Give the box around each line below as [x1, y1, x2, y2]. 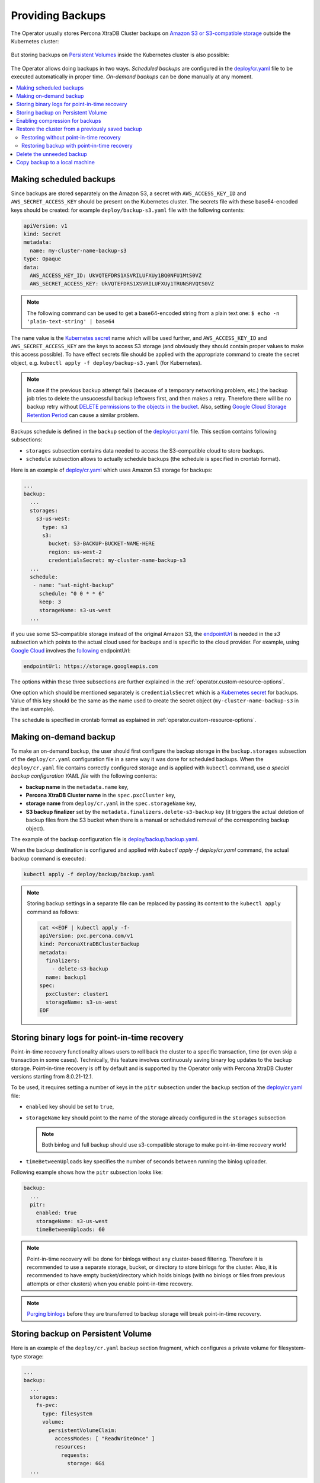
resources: [54, 1443, 87, 1450]
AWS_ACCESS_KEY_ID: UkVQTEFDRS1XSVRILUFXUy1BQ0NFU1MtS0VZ [30, 272, 202, 279]
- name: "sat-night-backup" [33, 582, 115, 588]
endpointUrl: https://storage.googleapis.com [23, 663, 158, 670]
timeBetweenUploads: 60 [36, 1226, 105, 1233]
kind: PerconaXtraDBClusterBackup [39, 941, 140, 947]
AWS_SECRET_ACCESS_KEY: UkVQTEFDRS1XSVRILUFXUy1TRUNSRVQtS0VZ [30, 281, 215, 287]
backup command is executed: [11, 855, 87, 862]
